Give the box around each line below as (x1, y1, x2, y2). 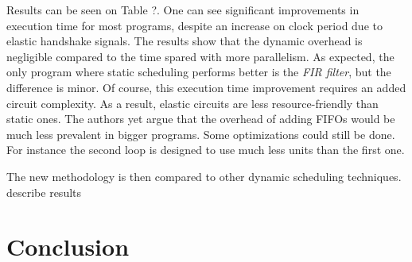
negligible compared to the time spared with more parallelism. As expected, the (6, 48, 395, 64)
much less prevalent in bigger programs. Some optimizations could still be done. (6, 125, 395, 142)
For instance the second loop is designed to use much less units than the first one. (6, 141, 405, 158)
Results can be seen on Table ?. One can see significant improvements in (6, 2, 360, 17)
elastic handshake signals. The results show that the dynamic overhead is (6, 33, 363, 49)
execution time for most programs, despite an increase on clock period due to (6, 17, 383, 33)
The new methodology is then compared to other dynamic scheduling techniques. (6, 168, 402, 184)
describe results (6, 183, 82, 200)
